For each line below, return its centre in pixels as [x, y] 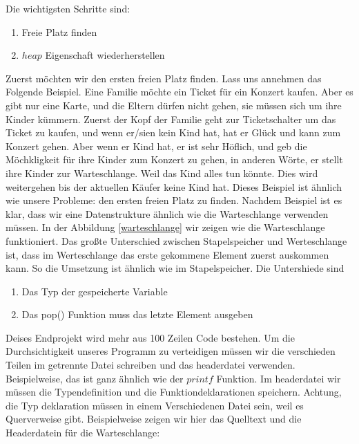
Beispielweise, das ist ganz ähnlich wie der [95, 378]
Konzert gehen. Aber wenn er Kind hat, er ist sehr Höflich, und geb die [156, 146]
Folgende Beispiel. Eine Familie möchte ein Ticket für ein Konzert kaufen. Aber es [179, 92]
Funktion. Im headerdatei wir [279, 378]
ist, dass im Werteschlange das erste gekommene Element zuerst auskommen [167, 254]
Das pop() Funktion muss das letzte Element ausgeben [137, 314]
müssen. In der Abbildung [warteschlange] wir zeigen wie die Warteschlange [165, 227]
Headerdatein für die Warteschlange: [83, 433]
